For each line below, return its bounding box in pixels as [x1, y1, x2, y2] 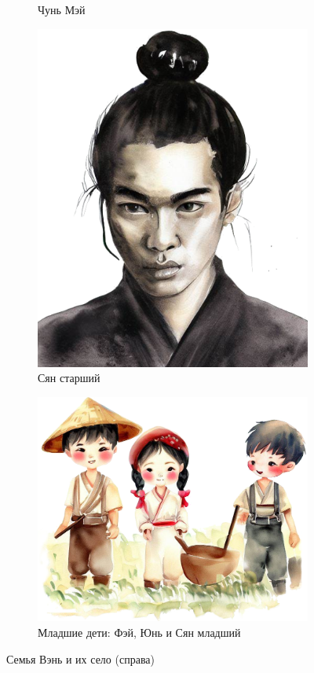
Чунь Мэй [38, 2, 86, 17]
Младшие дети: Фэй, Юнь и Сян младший [38, 623, 241, 640]
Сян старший [38, 370, 100, 386]
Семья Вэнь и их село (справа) [6, 650, 155, 667]
